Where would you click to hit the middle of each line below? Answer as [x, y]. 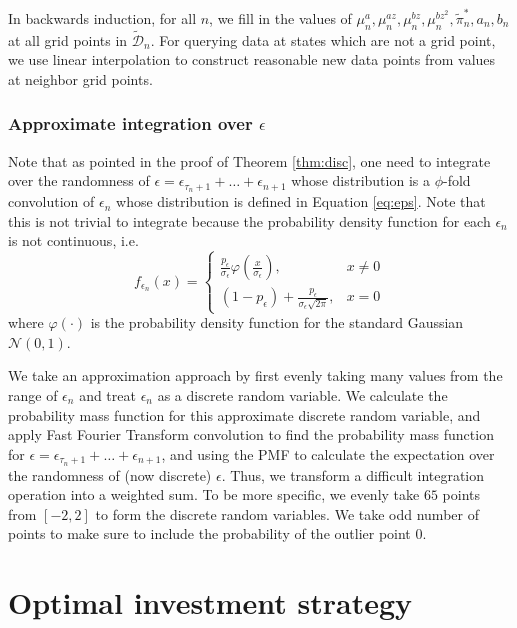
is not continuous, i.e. [73, 240]
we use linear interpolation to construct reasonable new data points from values [252, 59]
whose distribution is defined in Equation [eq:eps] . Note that [301, 201]
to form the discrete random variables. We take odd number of [287, 513]
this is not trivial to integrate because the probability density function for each [249, 220]
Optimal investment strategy [210, 602]
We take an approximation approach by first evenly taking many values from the [255, 375]
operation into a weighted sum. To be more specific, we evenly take [214, 494]
